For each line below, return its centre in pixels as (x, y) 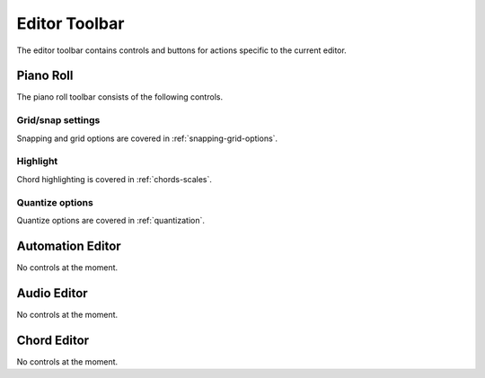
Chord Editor (53, 340)
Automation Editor (69, 246)
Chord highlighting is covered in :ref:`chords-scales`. (115, 179)
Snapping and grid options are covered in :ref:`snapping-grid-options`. (147, 138)
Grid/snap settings (58, 120)
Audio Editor (53, 293)
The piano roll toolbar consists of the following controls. (120, 97)
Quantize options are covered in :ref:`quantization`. (111, 220)
